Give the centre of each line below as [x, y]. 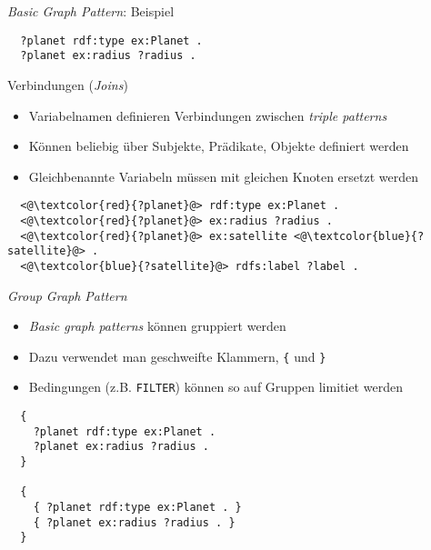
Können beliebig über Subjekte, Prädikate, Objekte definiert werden [219, 146]
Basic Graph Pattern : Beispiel [91, 11]
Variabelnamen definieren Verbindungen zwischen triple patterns [208, 115]
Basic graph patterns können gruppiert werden [157, 326]
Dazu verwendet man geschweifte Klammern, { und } [177, 356]
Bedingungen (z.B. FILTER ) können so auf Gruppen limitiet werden [215, 387]
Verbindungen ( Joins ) [68, 84]
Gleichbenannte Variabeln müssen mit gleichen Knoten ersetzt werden [223, 176]
